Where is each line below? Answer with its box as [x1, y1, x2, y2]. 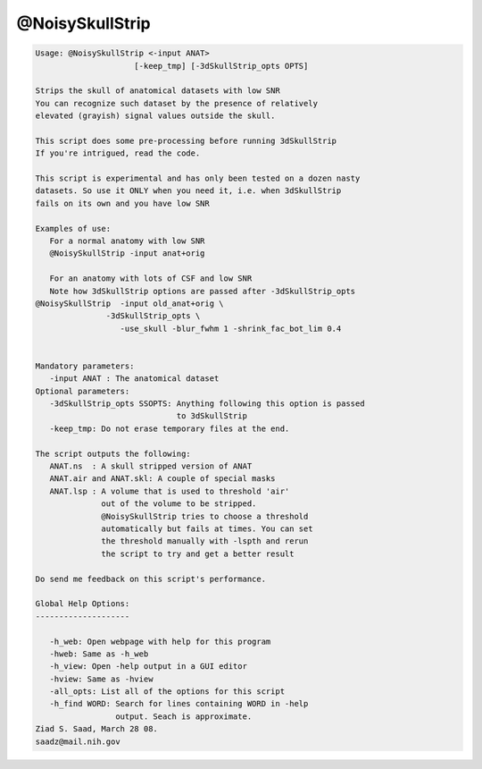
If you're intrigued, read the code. [35, 148, 201, 158]
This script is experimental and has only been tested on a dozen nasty [35, 173, 361, 183]
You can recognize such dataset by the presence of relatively [35, 98, 319, 108]
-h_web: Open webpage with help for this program [49, 636, 271, 646]
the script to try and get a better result [101, 548, 295, 559]
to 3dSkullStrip [176, 411, 247, 421]
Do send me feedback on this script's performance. [35, 573, 267, 584]
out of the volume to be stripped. [101, 499, 257, 509]
